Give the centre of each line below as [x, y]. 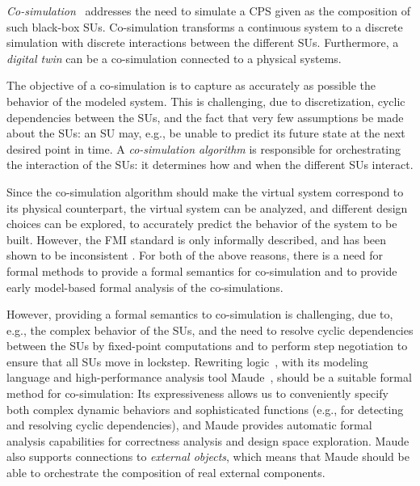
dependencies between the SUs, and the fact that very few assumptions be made [205, 117]
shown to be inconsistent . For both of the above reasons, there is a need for [195, 255]
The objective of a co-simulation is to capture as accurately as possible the [191, 85]
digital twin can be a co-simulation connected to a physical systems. [174, 58]
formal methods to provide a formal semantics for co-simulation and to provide [202, 270]
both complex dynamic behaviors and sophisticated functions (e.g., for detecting [205, 409]
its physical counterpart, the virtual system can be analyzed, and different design [207, 207]
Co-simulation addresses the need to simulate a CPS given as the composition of [208, 11]
